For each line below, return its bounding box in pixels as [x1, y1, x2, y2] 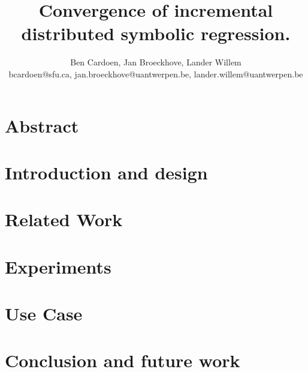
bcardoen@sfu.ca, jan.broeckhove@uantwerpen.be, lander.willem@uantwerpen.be [8, 67, 303, 80]
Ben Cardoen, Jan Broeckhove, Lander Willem [70, 56, 241, 68]
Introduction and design [5, 160, 208, 184]
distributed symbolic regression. [21, 21, 291, 46]
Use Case [5, 301, 83, 325]
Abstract [5, 113, 79, 137]
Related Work [5, 207, 123, 232]
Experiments [5, 254, 111, 278]
